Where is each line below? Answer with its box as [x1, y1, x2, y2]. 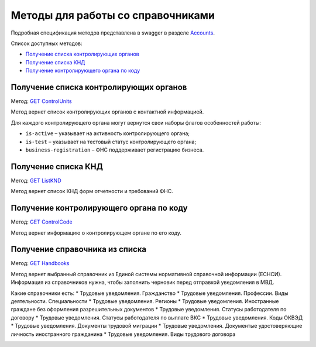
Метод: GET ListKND [11, 177, 61, 184]
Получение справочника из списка [11, 245, 147, 255]
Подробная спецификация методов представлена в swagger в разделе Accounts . [11, 29, 215, 36]
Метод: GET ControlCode [11, 218, 73, 225]
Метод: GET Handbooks [11, 260, 70, 267]
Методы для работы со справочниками [11, 9, 215, 22]
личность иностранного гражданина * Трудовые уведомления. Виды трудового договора [11, 331, 236, 338]
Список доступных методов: [11, 40, 83, 47]
